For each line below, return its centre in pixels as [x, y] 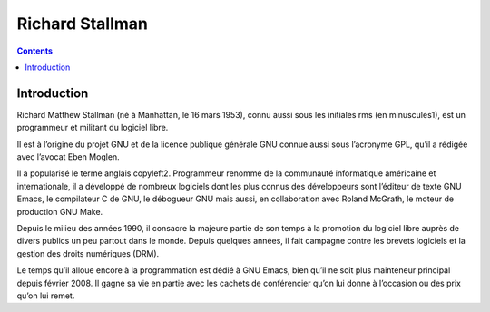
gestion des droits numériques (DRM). [88, 253]
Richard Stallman [83, 24]
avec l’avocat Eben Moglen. [68, 157]
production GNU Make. [60, 211]
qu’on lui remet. [46, 296]
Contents [35, 51]
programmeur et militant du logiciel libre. [93, 128]
